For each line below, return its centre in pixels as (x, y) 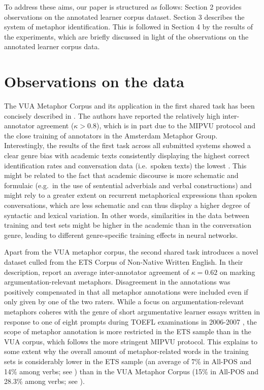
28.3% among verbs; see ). (44, 381)
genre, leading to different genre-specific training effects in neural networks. (121, 235)
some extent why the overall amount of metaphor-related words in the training (126, 351)
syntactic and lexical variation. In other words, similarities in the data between (127, 215)
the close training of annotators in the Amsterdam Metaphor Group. (111, 135)
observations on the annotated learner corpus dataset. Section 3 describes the (124, 16)
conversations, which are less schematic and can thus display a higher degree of (127, 205)
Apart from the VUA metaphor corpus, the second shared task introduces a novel (131, 252)
